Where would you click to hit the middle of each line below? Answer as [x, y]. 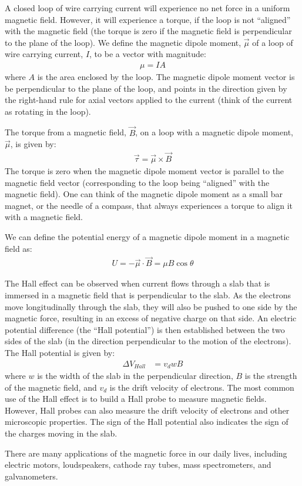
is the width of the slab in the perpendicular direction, [135, 376]
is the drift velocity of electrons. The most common [202, 387]
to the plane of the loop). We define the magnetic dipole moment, [123, 42]
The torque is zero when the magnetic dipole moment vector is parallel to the [145, 171]
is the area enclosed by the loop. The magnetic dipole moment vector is [166, 76]
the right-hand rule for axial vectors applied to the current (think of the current [149, 100]
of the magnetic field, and [51, 387]
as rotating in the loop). [48, 111]
